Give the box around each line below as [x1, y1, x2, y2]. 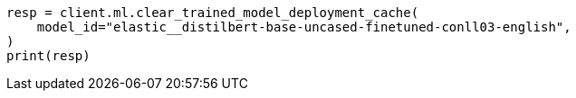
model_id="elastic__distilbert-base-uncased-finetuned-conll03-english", [36, 20, 571, 34]
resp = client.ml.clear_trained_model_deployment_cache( [6, 5, 419, 20]
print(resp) [6, 49, 91, 63]
